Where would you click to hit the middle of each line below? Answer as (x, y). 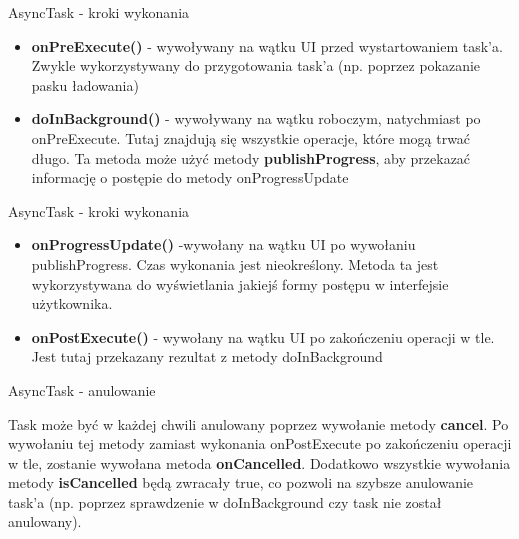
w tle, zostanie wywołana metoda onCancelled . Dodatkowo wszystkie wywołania (259, 462)
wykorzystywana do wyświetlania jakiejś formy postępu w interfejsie (240, 283)
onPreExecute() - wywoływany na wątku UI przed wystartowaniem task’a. (267, 45)
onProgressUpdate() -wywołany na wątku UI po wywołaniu (223, 244)
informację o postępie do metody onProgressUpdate (190, 177)
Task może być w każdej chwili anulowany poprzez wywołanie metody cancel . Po (258, 423)
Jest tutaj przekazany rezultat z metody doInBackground (207, 356)
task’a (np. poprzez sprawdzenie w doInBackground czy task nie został (225, 501)
